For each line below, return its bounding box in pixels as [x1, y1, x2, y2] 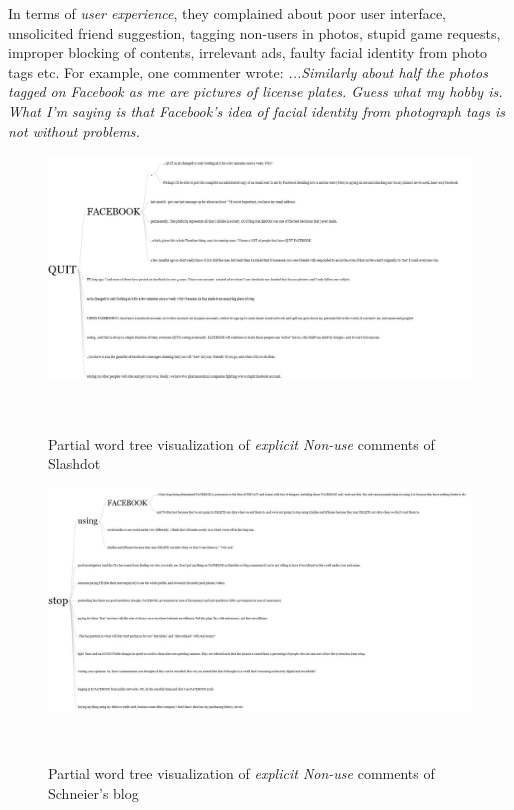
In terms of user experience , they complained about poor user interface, [8, 3, 446, 23]
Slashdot [48, 453, 101, 474]
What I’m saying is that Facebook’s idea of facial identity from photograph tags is [8, 100, 505, 121]
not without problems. [8, 120, 140, 141]
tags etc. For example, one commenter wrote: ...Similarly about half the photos [8, 61, 488, 82]
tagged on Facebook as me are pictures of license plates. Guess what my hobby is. [8, 81, 503, 102]
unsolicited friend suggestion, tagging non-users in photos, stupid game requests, [8, 22, 501, 43]
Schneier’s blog [48, 783, 139, 804]
